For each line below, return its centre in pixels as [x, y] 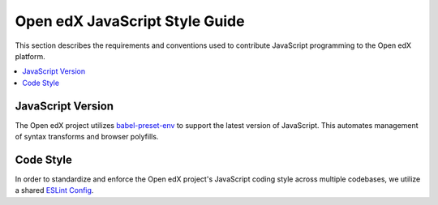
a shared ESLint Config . [54, 190]
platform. [30, 56]
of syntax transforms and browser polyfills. [87, 137]
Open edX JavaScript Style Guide [130, 21]
